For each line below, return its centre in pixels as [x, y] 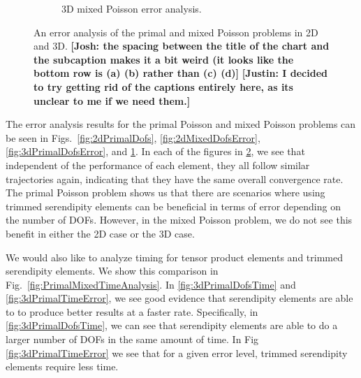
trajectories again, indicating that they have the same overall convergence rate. [175, 179]
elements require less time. [62, 366]
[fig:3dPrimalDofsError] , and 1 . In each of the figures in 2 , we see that [155, 151]
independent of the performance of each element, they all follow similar [158, 165]
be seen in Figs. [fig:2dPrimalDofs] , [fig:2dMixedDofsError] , [133, 137]
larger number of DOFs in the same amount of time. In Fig [132, 339]
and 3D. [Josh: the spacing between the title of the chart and [182, 46]
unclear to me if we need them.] [112, 100]
